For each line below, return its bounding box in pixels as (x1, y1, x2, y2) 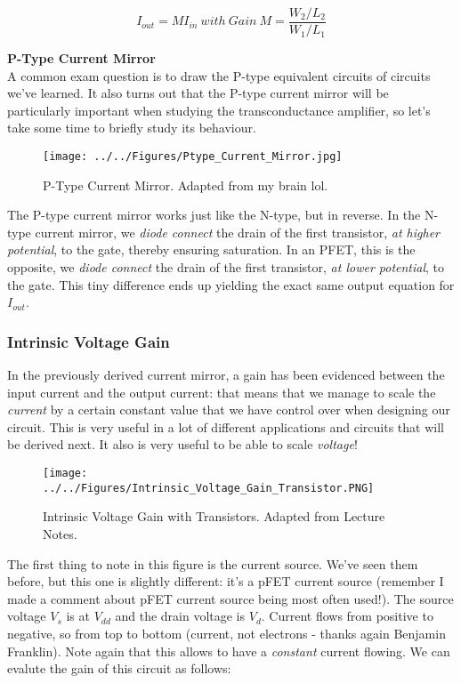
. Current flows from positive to (261, 607, 433, 625)
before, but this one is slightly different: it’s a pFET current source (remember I (7, 572, 444, 591)
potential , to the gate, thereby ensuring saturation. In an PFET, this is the (7, 240, 416, 259)
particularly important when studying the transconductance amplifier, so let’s (7, 100, 431, 119)
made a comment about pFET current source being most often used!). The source (7, 589, 454, 607)
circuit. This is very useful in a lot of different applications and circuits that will (7, 417, 444, 436)
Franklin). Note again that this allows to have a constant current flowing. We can (7, 641, 450, 660)
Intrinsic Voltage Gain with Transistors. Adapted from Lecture (43, 507, 385, 526)
